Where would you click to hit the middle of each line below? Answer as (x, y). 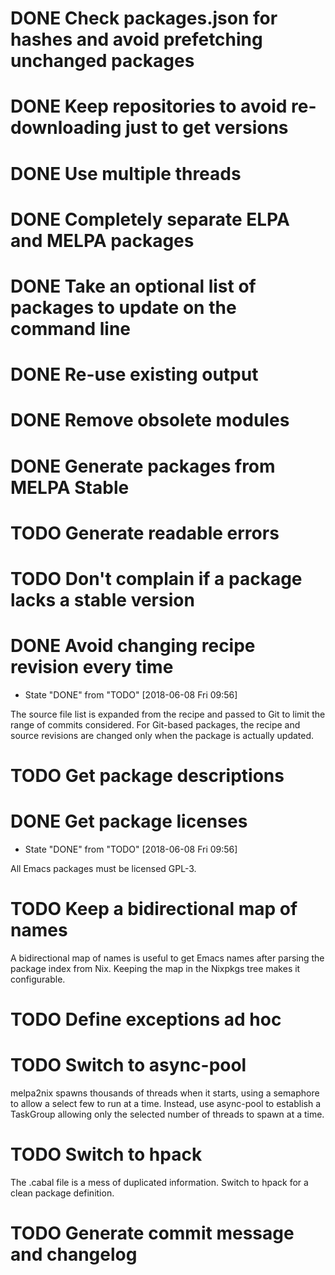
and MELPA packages (102, 240)
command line (71, 328)
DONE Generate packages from (143, 466)
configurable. (38, 979)
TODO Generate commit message (152, 1233)
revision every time (92, 667)
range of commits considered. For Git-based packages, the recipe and (155, 724)
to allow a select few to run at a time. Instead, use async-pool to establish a (166, 1103)
